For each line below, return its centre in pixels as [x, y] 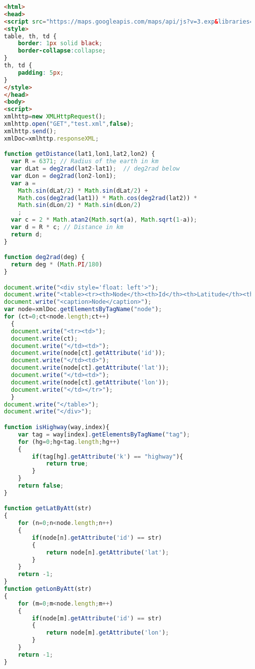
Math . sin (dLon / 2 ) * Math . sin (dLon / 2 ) [79, 205]
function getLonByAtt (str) [48, 589]
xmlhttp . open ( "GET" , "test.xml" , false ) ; [69, 124]
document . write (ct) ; [44, 338]
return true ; [67, 464]
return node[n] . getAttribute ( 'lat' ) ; [107, 552]
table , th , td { [30, 36]
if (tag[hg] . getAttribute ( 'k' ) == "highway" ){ [108, 456]
